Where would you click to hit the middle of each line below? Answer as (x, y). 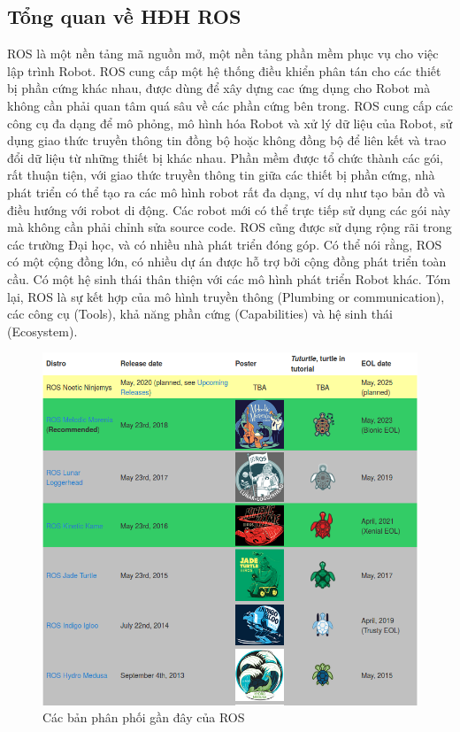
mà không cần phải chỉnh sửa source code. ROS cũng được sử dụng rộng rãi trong (230, 227)
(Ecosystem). (42, 331)
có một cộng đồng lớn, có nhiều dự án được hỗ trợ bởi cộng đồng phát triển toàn (227, 262)
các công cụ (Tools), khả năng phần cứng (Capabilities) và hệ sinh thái (200, 314)
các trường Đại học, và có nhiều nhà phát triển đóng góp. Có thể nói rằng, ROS (225, 244)
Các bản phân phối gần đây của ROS (144, 717)
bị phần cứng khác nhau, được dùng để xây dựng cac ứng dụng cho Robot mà (219, 88)
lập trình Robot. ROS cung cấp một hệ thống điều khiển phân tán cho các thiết (224, 70)
